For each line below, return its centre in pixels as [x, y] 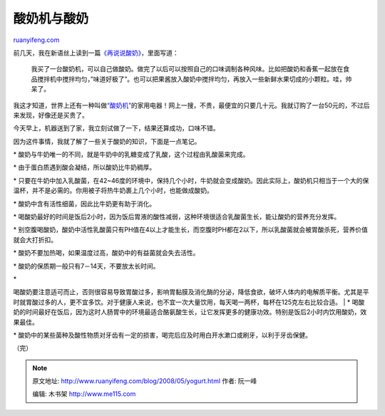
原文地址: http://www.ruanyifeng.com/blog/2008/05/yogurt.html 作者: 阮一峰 [145, 381]
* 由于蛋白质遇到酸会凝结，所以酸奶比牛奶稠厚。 [84, 167]
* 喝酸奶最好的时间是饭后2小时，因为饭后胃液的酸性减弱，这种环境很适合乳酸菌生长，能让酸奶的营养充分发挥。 [177, 217]
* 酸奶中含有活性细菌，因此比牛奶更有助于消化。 [84, 204]
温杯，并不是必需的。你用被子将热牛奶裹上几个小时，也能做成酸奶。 [113, 191]
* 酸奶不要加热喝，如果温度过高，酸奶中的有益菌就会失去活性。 [106, 253]
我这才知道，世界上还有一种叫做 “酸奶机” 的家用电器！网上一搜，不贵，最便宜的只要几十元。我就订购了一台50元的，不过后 [191, 105]
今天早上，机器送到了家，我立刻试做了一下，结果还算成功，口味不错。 [116, 128]
